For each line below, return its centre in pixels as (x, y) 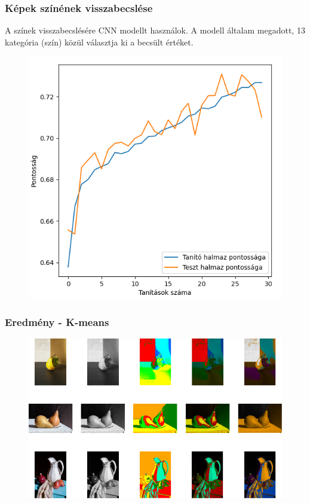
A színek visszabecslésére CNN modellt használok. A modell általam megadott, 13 (155, 30)
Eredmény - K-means (57, 321)
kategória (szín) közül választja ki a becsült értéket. (99, 42)
